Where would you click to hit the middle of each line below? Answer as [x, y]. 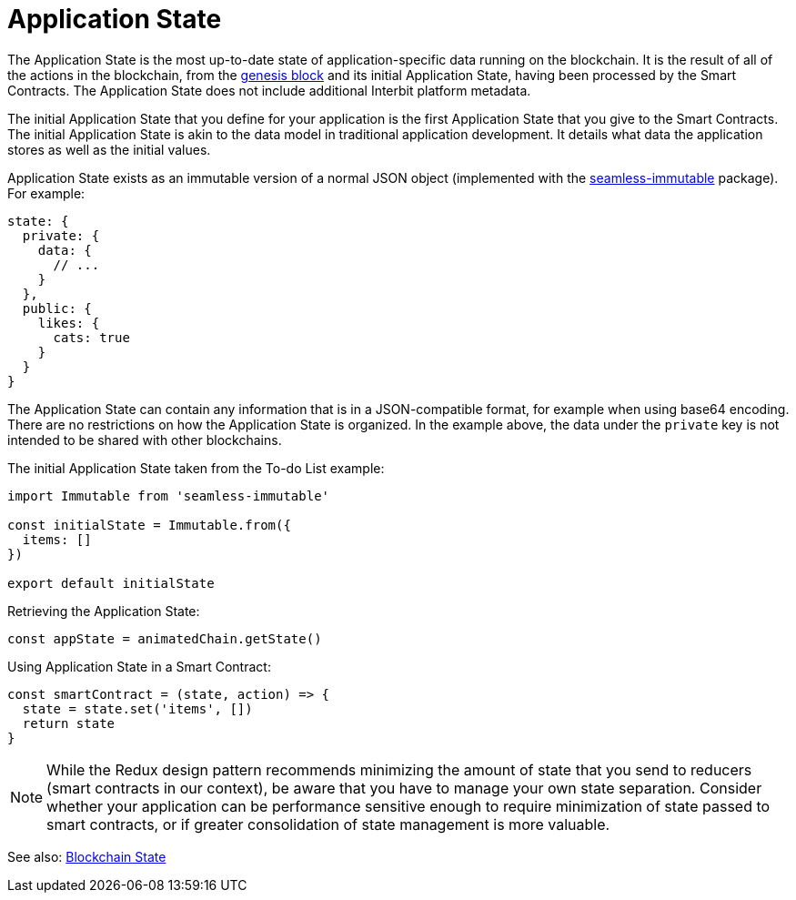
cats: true [91, 337]
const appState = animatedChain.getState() [165, 638]
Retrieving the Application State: [104, 611]
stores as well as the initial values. [109, 149]
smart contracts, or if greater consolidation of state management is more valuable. [328, 824]
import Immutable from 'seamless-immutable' [169, 496]
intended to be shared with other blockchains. [145, 440]
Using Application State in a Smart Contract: [139, 666]
